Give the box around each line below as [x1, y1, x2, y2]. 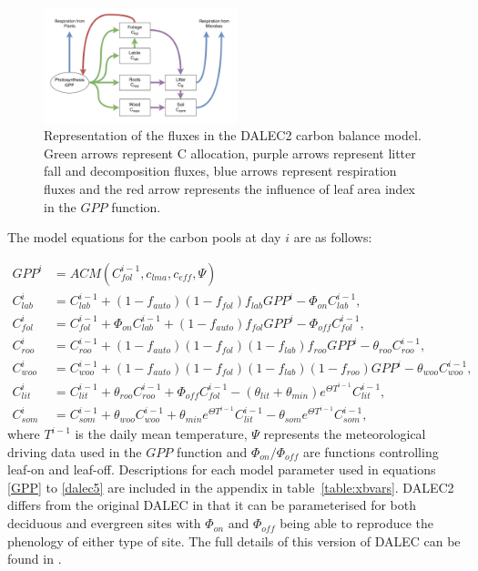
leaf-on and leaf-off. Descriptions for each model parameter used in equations [7, 460, 436, 479]
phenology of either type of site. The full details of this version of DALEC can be [7, 531, 461, 550]
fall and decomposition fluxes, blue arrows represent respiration [44, 161, 397, 180]
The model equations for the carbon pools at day [7, 228, 281, 247]
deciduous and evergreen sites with [7, 514, 201, 533]
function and [176, 442, 248, 461]
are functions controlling [302, 442, 439, 461]
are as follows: [293, 228, 372, 247]
